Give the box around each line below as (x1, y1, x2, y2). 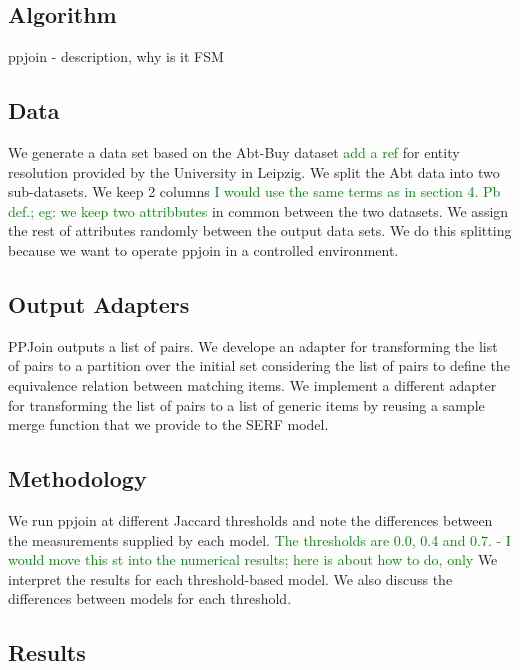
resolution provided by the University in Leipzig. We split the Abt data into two (8, 161, 500, 182)
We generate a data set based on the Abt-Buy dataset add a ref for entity (8, 142, 460, 162)
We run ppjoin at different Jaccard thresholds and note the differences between (8, 509, 493, 530)
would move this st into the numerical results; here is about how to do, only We (8, 549, 498, 570)
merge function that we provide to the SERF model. (8, 414, 329, 435)
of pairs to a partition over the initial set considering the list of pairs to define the (8, 355, 510, 376)
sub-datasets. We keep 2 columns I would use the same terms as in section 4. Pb (8, 181, 501, 202)
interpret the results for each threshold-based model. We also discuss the (8, 568, 453, 589)
